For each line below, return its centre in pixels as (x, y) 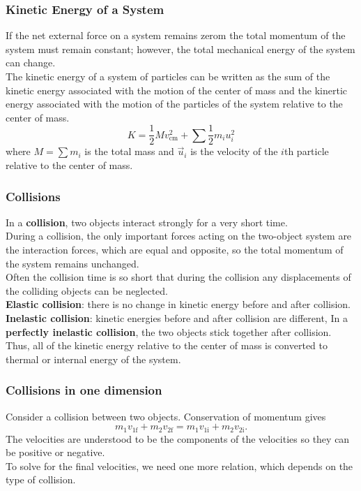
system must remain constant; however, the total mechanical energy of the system (180, 49)
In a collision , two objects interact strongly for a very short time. (147, 222)
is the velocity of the (234, 151)
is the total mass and (129, 151)
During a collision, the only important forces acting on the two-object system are (179, 236)
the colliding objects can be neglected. (87, 290)
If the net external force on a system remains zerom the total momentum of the (176, 35)
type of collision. (41, 479)
